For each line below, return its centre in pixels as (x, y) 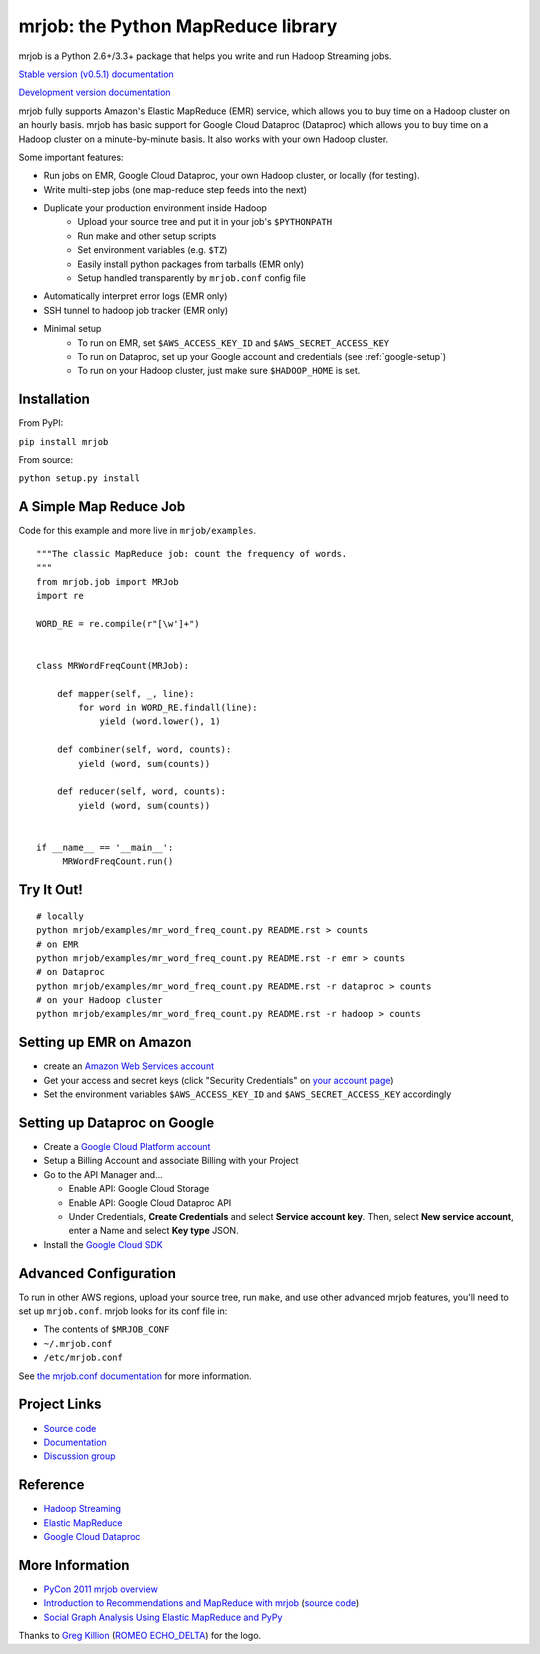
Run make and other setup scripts (147, 236)
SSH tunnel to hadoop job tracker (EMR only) (136, 310)
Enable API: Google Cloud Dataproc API (150, 1202)
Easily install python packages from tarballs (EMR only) (191, 264)
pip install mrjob (63, 441)
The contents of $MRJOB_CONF (106, 1329)
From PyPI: (41, 423)
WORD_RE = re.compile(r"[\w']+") (118, 623)
